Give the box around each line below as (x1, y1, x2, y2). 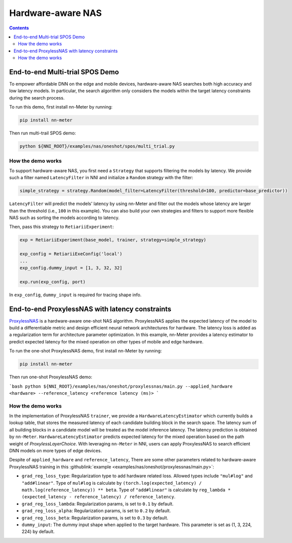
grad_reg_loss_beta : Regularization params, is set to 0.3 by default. (21, 515, 169, 521)
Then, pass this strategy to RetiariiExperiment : (9, 224, 114, 230)
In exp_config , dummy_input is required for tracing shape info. (9, 292, 142, 298)
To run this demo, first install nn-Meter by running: (9, 104, 113, 110)
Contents (9, 25, 29, 31)
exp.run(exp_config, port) (19, 279, 86, 285)
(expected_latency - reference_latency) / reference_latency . (21, 494, 175, 500)
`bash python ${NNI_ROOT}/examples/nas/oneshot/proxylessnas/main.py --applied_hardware (9, 383, 233, 389)
